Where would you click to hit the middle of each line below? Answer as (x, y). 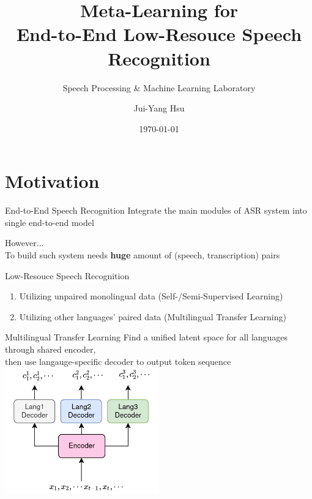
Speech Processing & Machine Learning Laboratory (159, 87)
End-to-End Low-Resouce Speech (159, 34)
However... (24, 243)
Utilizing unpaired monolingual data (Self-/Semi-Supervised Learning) (151, 296)
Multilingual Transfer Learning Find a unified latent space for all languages (147, 337)
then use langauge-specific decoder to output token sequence (118, 361)
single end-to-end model (50, 222)
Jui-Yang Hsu (159, 108)
